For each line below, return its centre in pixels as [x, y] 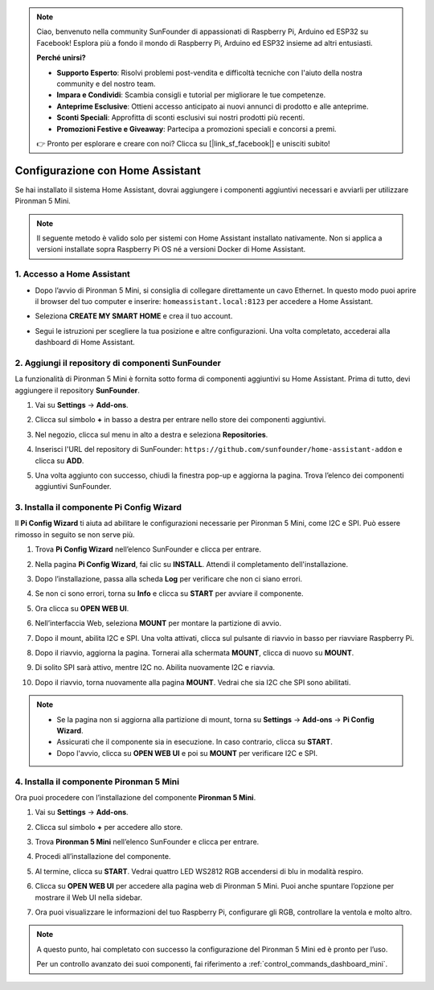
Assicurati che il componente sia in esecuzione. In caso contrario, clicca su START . [194, 742]
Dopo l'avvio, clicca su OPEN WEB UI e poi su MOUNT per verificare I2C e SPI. [187, 753]
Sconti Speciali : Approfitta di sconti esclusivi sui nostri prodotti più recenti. [181, 117]
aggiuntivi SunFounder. [73, 487]
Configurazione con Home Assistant [108, 170]
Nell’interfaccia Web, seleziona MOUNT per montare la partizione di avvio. [158, 623]
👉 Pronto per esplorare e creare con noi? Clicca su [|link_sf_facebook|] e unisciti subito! [183, 143]
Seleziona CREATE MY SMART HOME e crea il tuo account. [134, 316]
